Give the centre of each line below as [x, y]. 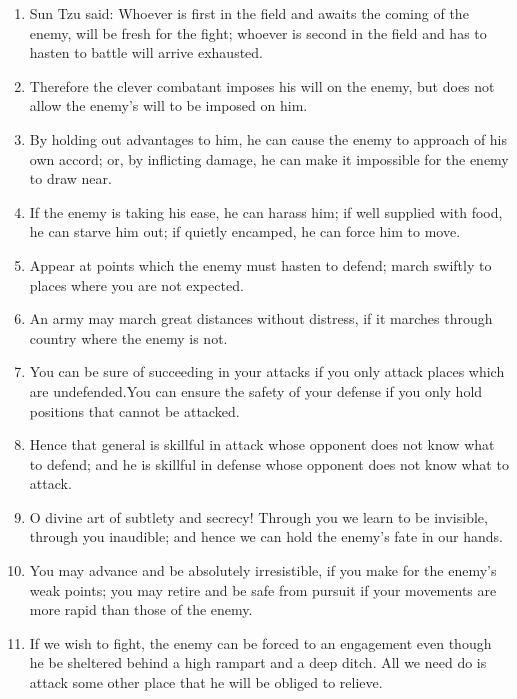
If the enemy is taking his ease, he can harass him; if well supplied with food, [266, 211]
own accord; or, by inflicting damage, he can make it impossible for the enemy [269, 158]
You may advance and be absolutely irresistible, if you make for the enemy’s [263, 570]
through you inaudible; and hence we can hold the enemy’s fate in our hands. [266, 536]
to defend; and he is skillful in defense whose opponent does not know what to [269, 463]
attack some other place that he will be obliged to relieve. [206, 682]
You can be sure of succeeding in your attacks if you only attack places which [267, 371]
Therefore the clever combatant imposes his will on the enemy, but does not [262, 85]
